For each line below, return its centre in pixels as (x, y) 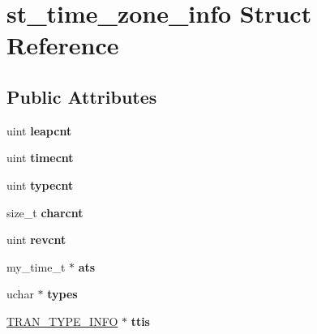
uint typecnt (40, 184)
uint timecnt (40, 158)
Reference (63, 45)
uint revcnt (36, 240)
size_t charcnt (45, 212)
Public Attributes (82, 96)
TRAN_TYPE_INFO (62, 321)
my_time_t (36, 266)
